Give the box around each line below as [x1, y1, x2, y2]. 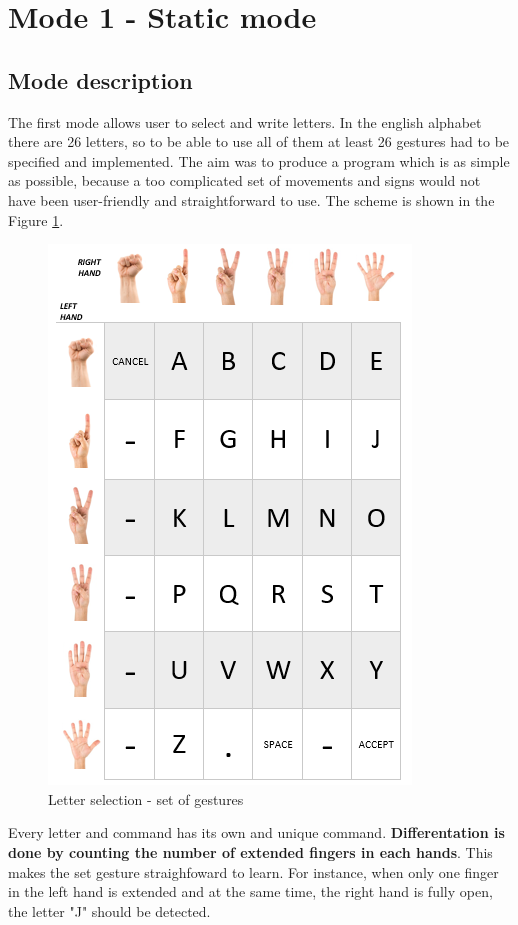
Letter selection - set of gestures [48, 788, 244, 809]
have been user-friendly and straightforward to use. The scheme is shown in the [8, 189, 495, 210]
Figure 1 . [8, 209, 64, 230]
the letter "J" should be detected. [8, 900, 211, 921]
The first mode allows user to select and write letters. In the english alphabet [8, 111, 482, 132]
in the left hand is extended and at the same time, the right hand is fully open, [8, 881, 493, 902]
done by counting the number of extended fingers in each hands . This [8, 841, 493, 862]
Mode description [8, 64, 193, 95]
